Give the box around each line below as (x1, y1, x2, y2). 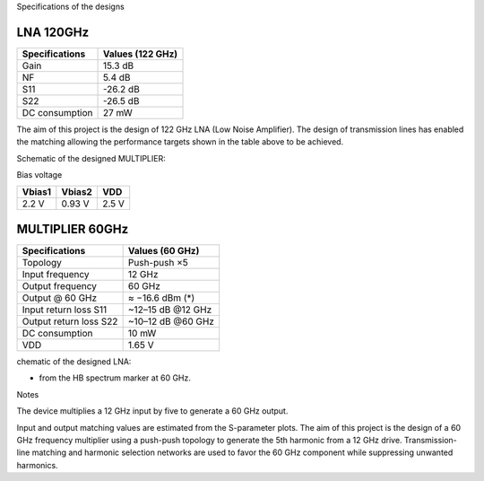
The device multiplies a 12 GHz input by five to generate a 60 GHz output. (16, 406, 289, 416)
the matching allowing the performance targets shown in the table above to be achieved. (16, 136, 344, 147)
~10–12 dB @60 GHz (127, 315, 215, 328)
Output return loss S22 (22, 315, 118, 328)
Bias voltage (16, 170, 63, 180)
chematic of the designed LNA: (16, 355, 132, 367)
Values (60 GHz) (127, 244, 200, 257)
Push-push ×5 (127, 256, 188, 268)
